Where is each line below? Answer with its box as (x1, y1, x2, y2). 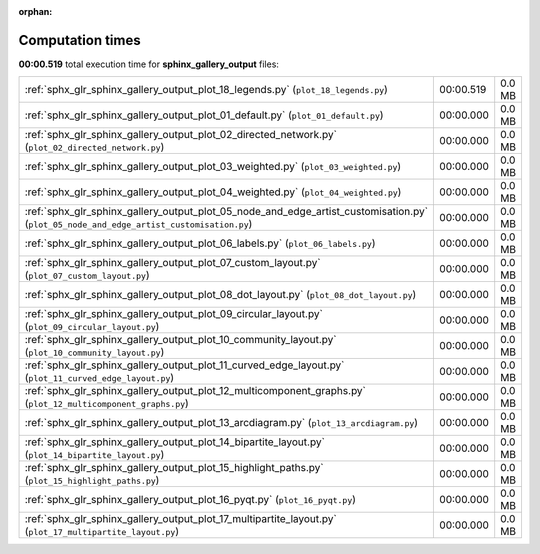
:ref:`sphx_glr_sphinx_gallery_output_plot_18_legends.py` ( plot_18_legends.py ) (24, 83, 389, 97)
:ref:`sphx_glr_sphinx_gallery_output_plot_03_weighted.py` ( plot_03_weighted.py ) (24, 160, 402, 174)
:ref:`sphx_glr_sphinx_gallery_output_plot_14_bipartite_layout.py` (24, 435, 325, 449)
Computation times (18, 31, 141, 49)
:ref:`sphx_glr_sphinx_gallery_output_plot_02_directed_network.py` (24, 128, 337, 142)
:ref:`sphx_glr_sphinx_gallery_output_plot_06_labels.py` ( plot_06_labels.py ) (24, 236, 376, 250)
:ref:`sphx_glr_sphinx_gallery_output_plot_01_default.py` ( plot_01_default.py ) (24, 108, 384, 122)
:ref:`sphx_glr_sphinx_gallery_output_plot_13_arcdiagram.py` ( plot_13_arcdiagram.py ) (24, 416, 419, 430)
